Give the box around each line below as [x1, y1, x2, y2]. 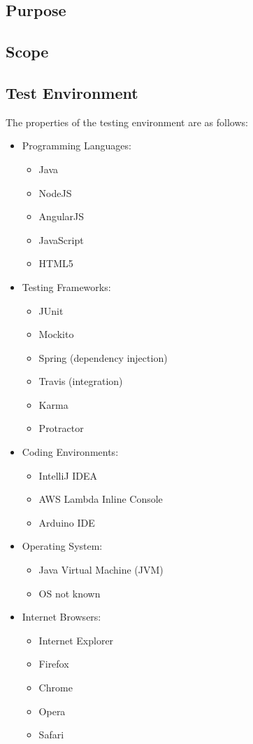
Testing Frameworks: [22, 279, 111, 294]
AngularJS [38, 209, 85, 224]
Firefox [38, 656, 69, 671]
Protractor [38, 421, 84, 435]
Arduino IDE [38, 515, 95, 529]
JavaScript [38, 232, 84, 247]
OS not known [38, 586, 101, 600]
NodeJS [38, 185, 72, 200]
